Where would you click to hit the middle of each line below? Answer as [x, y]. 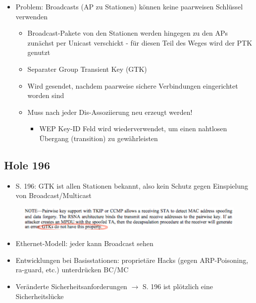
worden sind [46, 95]
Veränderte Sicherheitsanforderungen [71, 286]
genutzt [39, 52]
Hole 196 [27, 165]
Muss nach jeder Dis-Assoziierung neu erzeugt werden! [110, 112]
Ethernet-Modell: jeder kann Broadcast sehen [84, 243]
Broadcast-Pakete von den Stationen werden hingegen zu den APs [128, 33]
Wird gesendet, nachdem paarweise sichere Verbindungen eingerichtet [133, 85]
